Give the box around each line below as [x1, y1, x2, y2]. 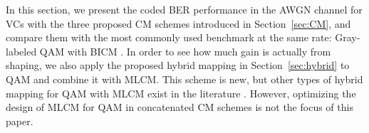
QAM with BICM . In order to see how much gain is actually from [39, 43, 331, 58]
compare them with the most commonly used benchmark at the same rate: [6, 30, 332, 45]
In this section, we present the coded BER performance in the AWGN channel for [6, 2, 363, 16]
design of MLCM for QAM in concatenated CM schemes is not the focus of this [6, 100, 353, 115]
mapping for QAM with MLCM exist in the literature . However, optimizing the [6, 85, 356, 100]
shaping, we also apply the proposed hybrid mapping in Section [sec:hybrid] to [6, 58, 350, 73]
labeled [6, 43, 37, 58]
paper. [6, 113, 33, 128]
